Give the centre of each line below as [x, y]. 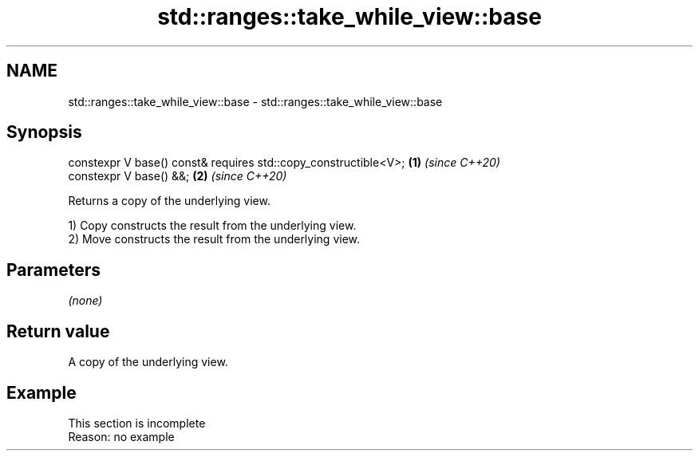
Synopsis [44, 132]
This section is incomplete [137, 423]
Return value [58, 331]
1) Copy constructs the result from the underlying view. [212, 226]
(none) [85, 301]
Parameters [53, 270]
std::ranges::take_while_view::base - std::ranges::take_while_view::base [255, 101]
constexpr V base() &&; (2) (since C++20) [178, 176]
